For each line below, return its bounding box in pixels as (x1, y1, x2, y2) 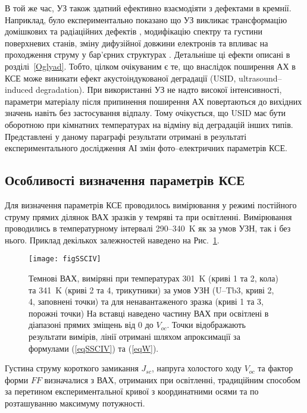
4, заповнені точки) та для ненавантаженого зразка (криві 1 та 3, (29, 295, 264, 308)
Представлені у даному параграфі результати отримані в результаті (5, 130, 247, 142)
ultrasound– (239, 71, 282, 84)
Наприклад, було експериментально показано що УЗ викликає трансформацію (5, 13, 287, 26)
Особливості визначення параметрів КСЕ (5, 171, 245, 189)
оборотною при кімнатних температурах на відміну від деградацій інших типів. (5, 118, 293, 130)
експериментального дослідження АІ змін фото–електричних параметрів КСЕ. (5, 142, 287, 154)
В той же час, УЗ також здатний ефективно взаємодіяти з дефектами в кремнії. (5, 2, 292, 14)
